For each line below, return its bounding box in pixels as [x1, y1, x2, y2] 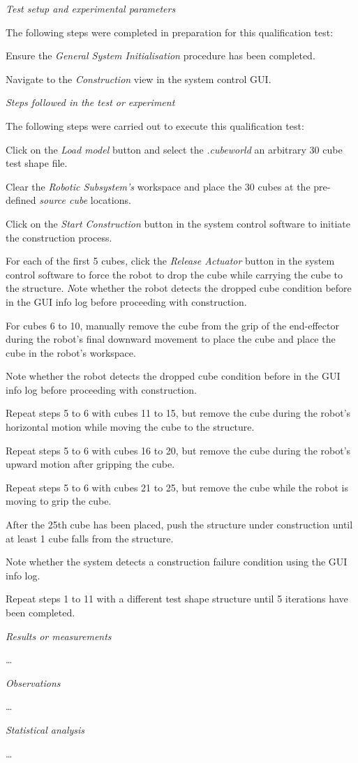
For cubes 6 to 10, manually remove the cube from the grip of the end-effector [6, 318, 339, 332]
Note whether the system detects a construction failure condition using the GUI [6, 554, 348, 569]
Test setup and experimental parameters [6, 1, 176, 15]
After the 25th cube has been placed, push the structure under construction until [6, 517, 353, 532]
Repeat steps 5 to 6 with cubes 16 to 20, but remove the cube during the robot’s [6, 443, 351, 457]
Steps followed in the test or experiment [6, 95, 175, 110]
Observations [6, 675, 61, 690]
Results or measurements [6, 628, 112, 643]
